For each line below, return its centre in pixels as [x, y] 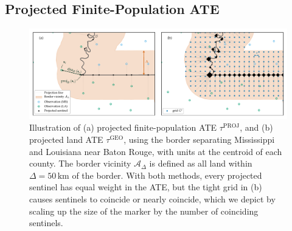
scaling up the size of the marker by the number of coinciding [144, 211]
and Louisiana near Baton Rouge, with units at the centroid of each [156, 151]
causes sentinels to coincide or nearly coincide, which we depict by [152, 199]
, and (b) [256, 127]
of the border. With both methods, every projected [167, 175]
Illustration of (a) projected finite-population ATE [123, 127]
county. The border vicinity [80, 163]
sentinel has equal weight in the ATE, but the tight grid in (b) [146, 187]
